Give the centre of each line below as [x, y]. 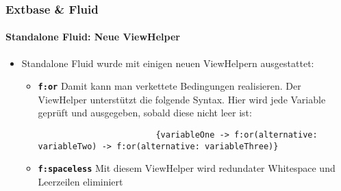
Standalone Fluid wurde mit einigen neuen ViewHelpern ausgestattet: [168, 63]
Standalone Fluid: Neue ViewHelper [93, 37]
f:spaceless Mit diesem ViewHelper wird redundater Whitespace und [187, 168]
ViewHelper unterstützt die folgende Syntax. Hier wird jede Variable [182, 99]
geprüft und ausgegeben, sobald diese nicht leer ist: [145, 113]
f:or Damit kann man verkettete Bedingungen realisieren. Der [169, 86]
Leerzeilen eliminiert [80, 182]
